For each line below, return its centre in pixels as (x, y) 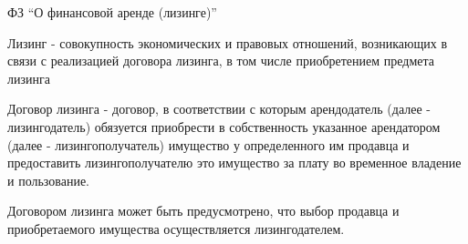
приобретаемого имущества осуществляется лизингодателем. (176, 228)
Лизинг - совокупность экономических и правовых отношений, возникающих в (228, 42)
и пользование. (49, 180)
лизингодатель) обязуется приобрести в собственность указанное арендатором (224, 126)
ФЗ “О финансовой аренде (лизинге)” (112, 12)
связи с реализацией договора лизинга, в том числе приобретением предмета (221, 61)
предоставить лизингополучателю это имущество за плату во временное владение (234, 163)
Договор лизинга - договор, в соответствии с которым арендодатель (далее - (219, 109)
